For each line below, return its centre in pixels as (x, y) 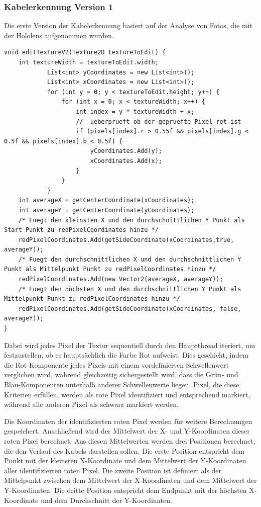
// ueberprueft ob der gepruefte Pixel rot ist (159, 121)
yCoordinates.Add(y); (126, 151)
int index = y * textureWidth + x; (135, 111)
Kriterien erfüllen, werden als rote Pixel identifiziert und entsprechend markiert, (127, 394)
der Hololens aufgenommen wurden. (59, 35)
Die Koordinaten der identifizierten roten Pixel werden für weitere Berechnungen (128, 421)
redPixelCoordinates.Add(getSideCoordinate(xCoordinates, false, (130, 309)
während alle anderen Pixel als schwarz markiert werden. (91, 404)
